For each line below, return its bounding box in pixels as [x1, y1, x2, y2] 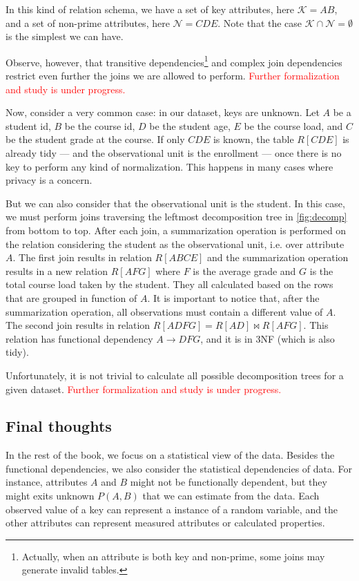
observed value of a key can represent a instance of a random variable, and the [6, 502, 338, 516]
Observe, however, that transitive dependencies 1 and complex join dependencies [6, 53, 342, 69]
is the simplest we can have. [6, 29, 124, 44]
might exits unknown [6, 488, 95, 503]
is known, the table [213, 132, 294, 146]
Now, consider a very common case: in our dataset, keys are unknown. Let [6, 105, 320, 120]
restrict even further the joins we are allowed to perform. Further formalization [6, 68, 340, 83]
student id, [6, 118, 51, 133]
